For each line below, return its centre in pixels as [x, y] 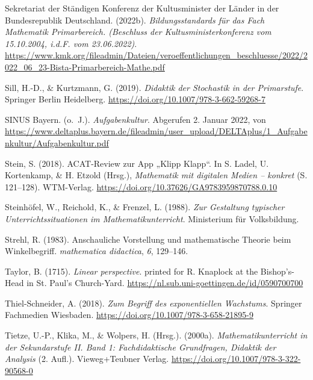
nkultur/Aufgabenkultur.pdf [57, 142]
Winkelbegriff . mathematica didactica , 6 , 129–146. [97, 251]
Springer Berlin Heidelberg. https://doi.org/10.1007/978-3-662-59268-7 [135, 99]
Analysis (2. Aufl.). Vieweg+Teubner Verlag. [87, 359]
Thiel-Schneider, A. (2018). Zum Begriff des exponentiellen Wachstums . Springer [153, 303]
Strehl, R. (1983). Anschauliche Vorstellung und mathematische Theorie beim [148, 239]
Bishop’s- [277, 271]
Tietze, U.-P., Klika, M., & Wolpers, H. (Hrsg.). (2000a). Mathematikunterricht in [156, 335]
